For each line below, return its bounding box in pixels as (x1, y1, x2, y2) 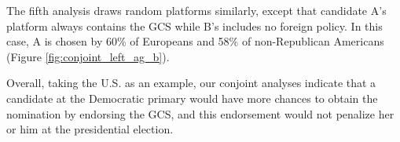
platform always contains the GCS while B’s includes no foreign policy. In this (6, 17, 383, 34)
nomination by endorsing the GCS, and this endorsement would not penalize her (6, 105, 394, 122)
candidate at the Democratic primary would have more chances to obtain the (6, 89, 378, 106)
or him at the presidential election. (6, 121, 174, 137)
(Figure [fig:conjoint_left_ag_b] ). (6, 48, 170, 64)
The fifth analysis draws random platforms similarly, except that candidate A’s (6, 2, 387, 18)
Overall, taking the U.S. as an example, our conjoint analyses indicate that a (6, 75, 376, 91)
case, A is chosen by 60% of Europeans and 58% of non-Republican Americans (6, 33, 384, 49)
